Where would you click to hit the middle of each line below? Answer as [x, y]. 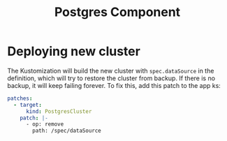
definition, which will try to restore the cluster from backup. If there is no [111, 78]
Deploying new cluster [74, 51]
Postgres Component [117, 12]
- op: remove [45, 124]
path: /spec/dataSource [67, 131]
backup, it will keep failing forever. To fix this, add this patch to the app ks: [114, 85]
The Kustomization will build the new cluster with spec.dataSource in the [111, 70]
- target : [28, 105]
